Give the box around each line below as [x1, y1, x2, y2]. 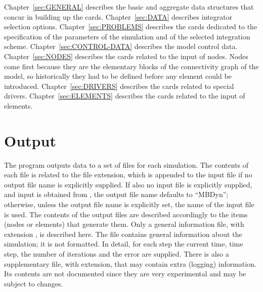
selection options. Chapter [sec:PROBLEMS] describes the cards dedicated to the [4, 21, 257, 32]
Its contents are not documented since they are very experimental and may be [4, 268, 246, 279]
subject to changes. [4, 278, 63, 288]
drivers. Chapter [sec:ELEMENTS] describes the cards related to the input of [4, 90, 245, 101]
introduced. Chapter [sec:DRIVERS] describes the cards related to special [4, 80, 234, 91]
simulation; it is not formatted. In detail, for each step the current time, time [4, 238, 243, 249]
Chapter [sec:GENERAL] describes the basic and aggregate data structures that [4, 2, 254, 12]
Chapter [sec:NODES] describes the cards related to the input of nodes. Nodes [4, 51, 248, 61]
